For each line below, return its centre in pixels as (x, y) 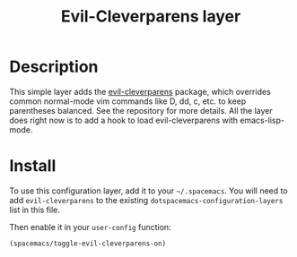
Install (33, 166)
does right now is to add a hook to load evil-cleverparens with (124, 120)
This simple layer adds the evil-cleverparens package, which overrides (140, 91)
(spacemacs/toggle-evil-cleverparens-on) (88, 244)
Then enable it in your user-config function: (91, 227)
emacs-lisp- (262, 120)
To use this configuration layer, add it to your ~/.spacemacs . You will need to (149, 191)
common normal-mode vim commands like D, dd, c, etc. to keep (128, 101)
